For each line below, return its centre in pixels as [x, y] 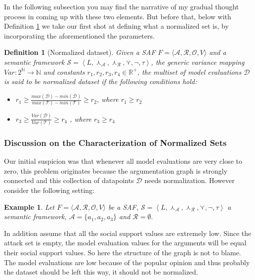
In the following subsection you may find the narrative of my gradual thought [122, 6]
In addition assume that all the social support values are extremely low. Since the [128, 233]
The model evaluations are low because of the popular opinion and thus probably [127, 262]
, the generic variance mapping [198, 62]
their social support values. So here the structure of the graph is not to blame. [123, 253]
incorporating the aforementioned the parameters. [79, 35]
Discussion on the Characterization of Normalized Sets [115, 142]
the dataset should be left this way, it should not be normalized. [101, 272]
